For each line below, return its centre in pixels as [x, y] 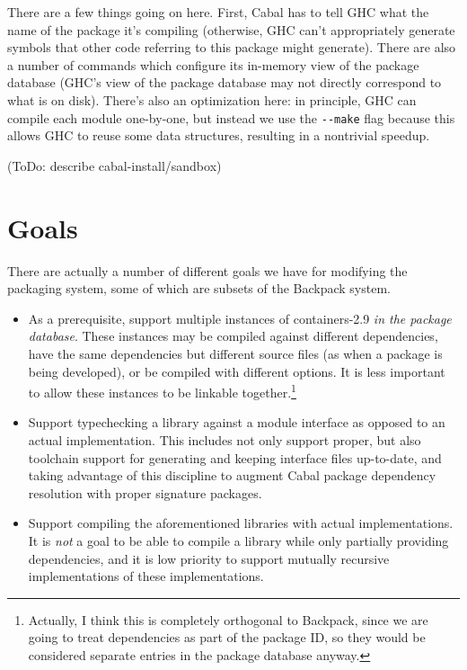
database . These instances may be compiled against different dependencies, [233, 336]
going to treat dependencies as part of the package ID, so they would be [227, 637]
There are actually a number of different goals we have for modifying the [207, 270]
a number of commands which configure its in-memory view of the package [213, 64]
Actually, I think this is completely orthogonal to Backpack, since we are [228, 619]
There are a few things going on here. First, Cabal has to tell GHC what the [218, 12]
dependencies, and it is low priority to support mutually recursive [209, 558]
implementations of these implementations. [146, 576]
